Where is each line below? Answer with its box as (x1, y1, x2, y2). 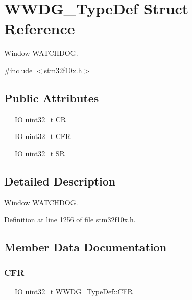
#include (4, 64, 33, 75)
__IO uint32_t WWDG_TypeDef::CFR (4, 286, 133, 296)
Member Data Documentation (4, 239, 167, 255)
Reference (4, 18, 75, 39)
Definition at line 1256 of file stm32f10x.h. (4, 214, 136, 225)
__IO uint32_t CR (4, 113, 66, 124)
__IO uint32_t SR (4, 148, 65, 158)
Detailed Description (4, 173, 116, 189)
